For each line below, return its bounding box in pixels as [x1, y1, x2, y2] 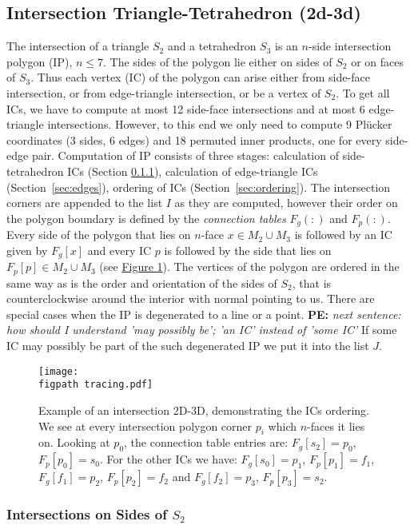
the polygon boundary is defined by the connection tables [6, 209, 286, 226]
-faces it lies [307, 417, 365, 434]
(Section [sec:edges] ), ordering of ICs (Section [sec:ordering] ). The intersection [6, 178, 391, 195]
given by [6, 241, 48, 258]
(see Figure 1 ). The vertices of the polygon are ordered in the [99, 258, 400, 275]
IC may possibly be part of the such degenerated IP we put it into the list [6, 337, 369, 354]
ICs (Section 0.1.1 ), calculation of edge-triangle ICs [67, 162, 318, 179]
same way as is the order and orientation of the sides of [6, 274, 277, 291]
